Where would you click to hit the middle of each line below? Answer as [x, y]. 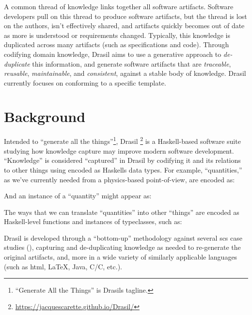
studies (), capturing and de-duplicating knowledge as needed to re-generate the [122, 247]
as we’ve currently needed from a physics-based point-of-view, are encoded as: [119, 179]
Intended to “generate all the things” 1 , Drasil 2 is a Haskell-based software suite [122, 140]
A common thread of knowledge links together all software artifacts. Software [119, 6]
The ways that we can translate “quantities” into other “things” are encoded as [122, 212]
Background [45, 116]
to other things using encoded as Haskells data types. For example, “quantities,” [123, 169]
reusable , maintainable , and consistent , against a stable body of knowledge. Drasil [125, 73]
